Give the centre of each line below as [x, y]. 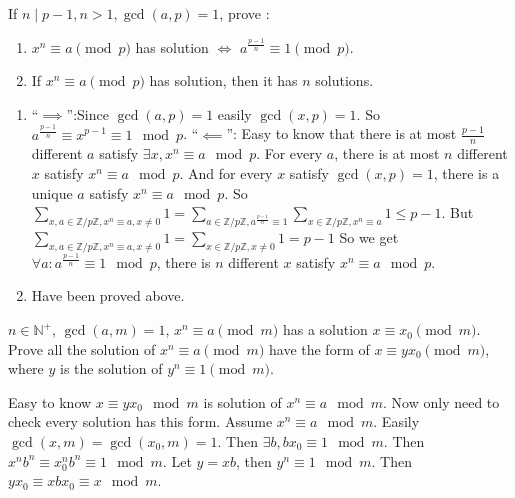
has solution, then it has [223, 80]
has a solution [325, 329]
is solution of [242, 401]
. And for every [226, 172]
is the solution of [111, 368]
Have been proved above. [108, 295]
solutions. [344, 80]
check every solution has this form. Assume [140, 421]
